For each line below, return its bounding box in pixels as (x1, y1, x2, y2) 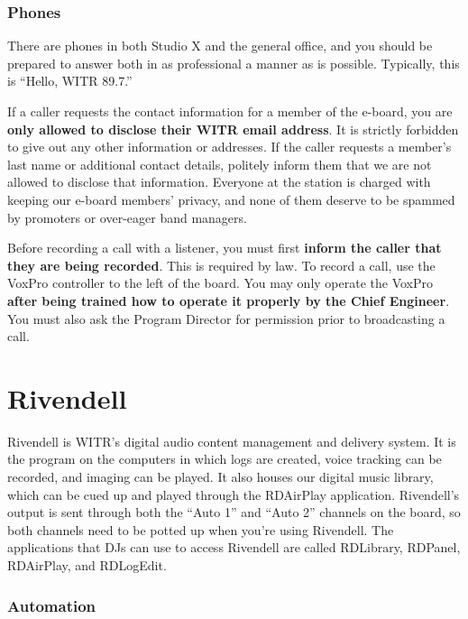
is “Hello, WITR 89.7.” (7, 71, 133, 90)
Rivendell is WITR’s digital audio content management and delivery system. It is (7, 431, 456, 450)
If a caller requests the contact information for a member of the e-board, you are (7, 102, 453, 120)
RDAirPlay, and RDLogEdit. (7, 556, 167, 574)
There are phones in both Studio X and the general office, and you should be (7, 36, 433, 55)
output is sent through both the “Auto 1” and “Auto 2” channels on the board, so (7, 503, 461, 522)
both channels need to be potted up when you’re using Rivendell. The (7, 520, 394, 539)
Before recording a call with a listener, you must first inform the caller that (7, 238, 442, 257)
